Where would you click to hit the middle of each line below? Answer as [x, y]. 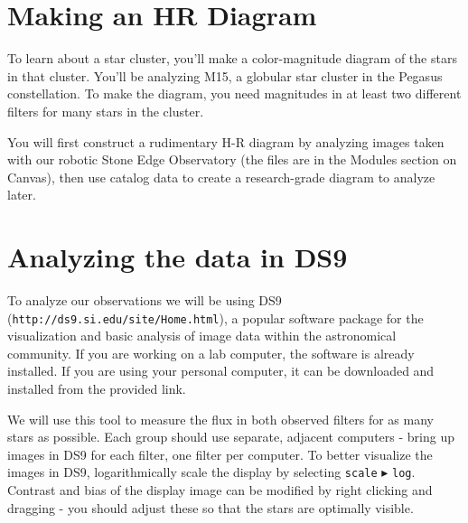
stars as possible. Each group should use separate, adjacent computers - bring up [231, 437]
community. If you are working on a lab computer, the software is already [211, 353]
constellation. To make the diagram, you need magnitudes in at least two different [234, 93]
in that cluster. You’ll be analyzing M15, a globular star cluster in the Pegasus [225, 75]
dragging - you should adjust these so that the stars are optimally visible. [211, 507]
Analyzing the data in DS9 [178, 257]
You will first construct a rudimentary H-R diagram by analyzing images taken [226, 141]
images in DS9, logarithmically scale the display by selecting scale [192, 472]
